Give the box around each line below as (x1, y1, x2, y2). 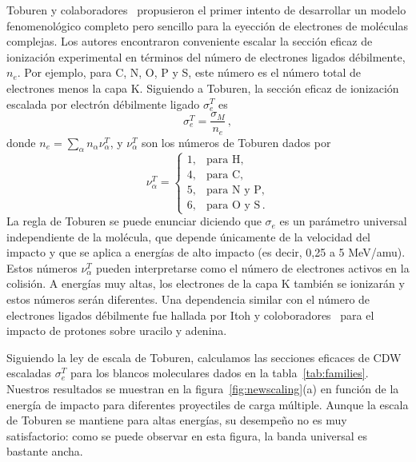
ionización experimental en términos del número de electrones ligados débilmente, (6, 48, 406, 65)
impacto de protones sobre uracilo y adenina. (6, 322, 227, 339)
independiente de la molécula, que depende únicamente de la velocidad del (6, 228, 370, 245)
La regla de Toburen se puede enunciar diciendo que (6, 213, 262, 229)
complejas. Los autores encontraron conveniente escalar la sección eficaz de (6, 33, 373, 50)
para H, (206, 153, 244, 165)
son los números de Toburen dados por (141, 133, 331, 150)
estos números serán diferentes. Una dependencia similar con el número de (6, 291, 370, 308)
